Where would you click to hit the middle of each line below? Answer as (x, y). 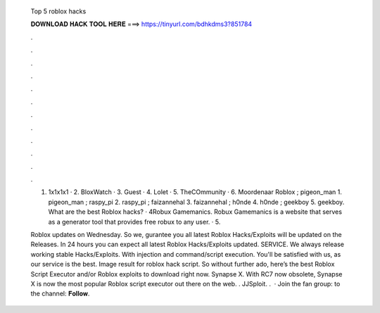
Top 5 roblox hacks (58, 11)
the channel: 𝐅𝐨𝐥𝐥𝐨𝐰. (60, 294)
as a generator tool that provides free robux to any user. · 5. (134, 222)
